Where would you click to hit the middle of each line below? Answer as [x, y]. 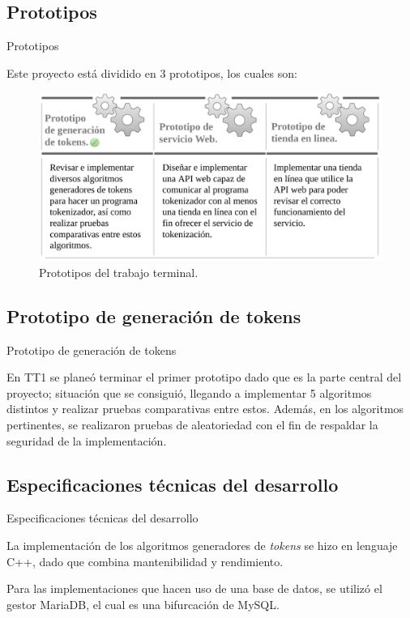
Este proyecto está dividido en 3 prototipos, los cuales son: [152, 72]
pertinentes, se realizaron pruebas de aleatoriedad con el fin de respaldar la [192, 425]
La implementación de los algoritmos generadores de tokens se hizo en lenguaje [202, 545]
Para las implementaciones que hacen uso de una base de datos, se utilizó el [194, 588]
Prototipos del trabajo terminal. [119, 272]
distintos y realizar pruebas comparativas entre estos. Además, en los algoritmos [205, 409]
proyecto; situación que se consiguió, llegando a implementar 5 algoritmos [189, 392]
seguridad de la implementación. [87, 440]
